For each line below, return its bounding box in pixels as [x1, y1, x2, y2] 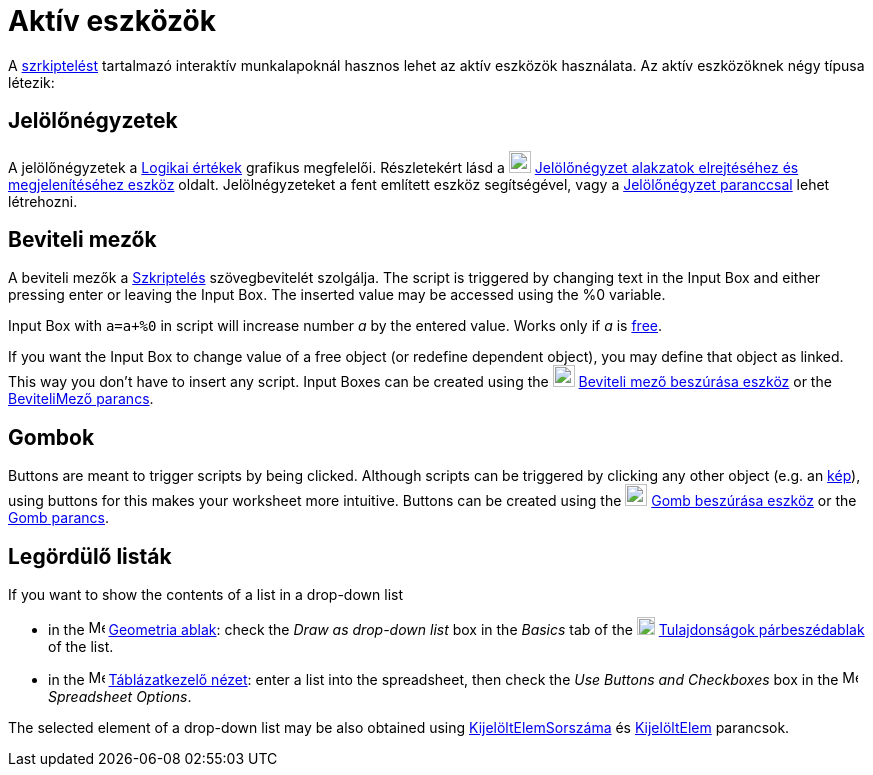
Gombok [8, 424, 95, 450]
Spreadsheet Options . [48, 688, 192, 706]
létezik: [8, 73, 55, 91]
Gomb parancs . [8, 509, 110, 527]
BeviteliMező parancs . [8, 390, 154, 408]
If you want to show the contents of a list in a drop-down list [8, 586, 403, 604]
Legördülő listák [8, 543, 172, 569]
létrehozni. [8, 192, 78, 210]
